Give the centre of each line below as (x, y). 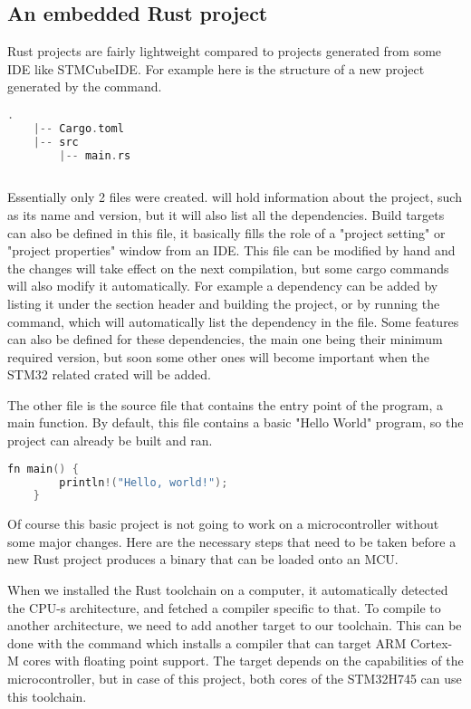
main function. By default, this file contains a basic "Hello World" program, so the (235, 422)
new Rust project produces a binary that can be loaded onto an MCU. (203, 559)
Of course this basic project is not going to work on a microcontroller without (223, 524)
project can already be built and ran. (110, 441)
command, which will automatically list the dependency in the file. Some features (233, 321)
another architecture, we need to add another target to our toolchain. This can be (235, 625)
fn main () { (43, 469)
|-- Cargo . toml (78, 128)
